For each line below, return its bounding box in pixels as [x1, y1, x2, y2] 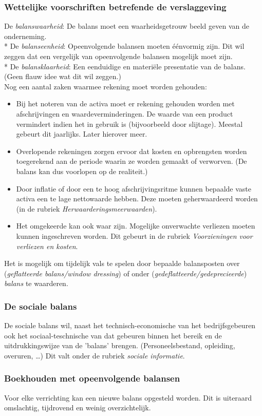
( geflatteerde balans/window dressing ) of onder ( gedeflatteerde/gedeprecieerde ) [4, 268, 247, 278]
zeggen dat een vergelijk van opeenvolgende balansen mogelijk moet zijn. [4, 51, 233, 61]
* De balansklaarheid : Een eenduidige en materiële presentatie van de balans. [4, 61, 246, 71]
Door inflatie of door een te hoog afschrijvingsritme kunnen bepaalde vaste [16, 183, 251, 194]
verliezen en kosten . [16, 240, 78, 251]
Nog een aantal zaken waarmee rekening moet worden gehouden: [4, 81, 207, 91]
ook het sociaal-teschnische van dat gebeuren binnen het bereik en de [4, 330, 222, 341]
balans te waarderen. [4, 278, 68, 289]
